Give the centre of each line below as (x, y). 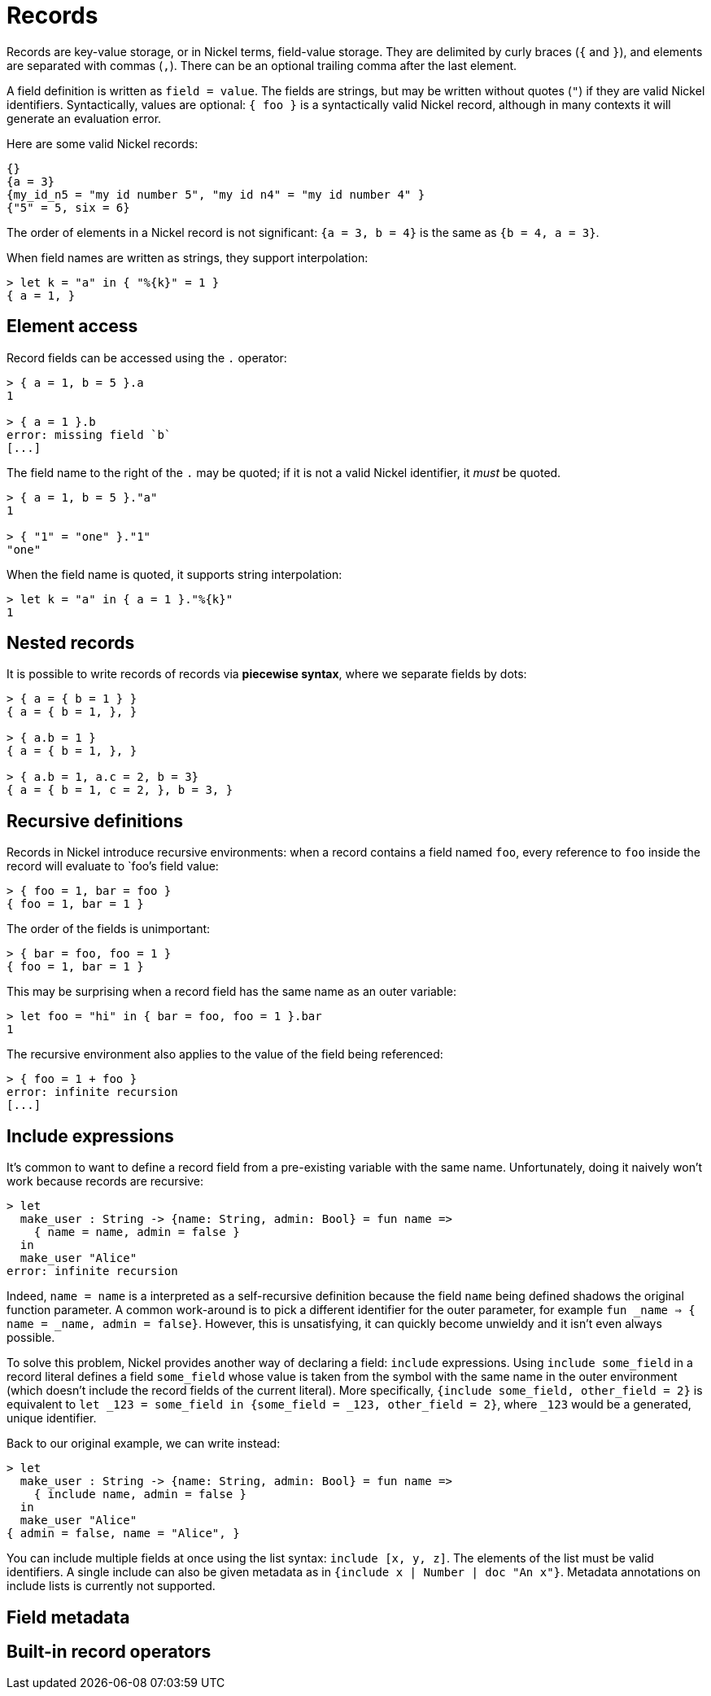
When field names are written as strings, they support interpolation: (188, 257)
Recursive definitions (95, 821)
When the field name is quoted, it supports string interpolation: (174, 574)
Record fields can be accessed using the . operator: (147, 357)
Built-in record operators (109, 1651)
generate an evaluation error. (84, 118)
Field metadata (68, 1617)
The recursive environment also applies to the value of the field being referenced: (225, 1054)
